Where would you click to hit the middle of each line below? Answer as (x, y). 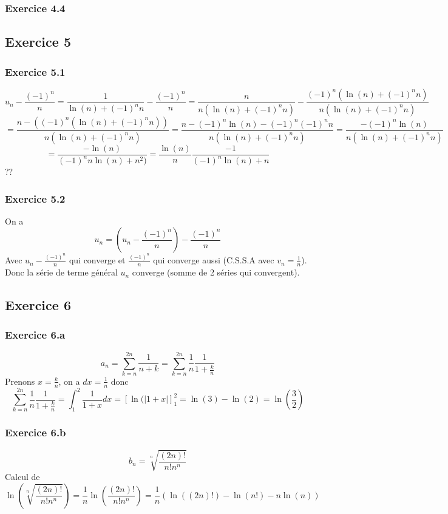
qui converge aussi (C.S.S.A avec (214, 260)
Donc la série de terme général (61, 272)
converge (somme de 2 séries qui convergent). (216, 272)
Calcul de (22, 477)
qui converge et (97, 260)
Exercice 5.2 (35, 198)
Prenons (20, 381)
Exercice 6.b (36, 432)
